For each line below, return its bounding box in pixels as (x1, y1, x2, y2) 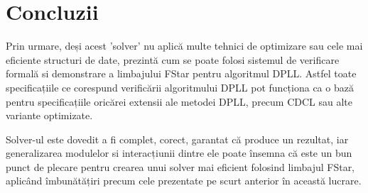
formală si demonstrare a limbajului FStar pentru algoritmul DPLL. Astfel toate (6, 66, 357, 81)
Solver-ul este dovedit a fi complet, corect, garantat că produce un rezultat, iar (6, 131, 349, 146)
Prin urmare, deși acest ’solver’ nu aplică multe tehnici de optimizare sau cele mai (6, 38, 363, 53)
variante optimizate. (6, 108, 93, 123)
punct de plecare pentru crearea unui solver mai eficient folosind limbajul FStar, (6, 159, 355, 174)
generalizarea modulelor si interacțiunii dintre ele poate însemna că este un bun (6, 145, 352, 160)
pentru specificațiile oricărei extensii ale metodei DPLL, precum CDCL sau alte (6, 94, 353, 109)
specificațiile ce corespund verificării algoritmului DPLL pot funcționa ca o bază (6, 79, 354, 94)
